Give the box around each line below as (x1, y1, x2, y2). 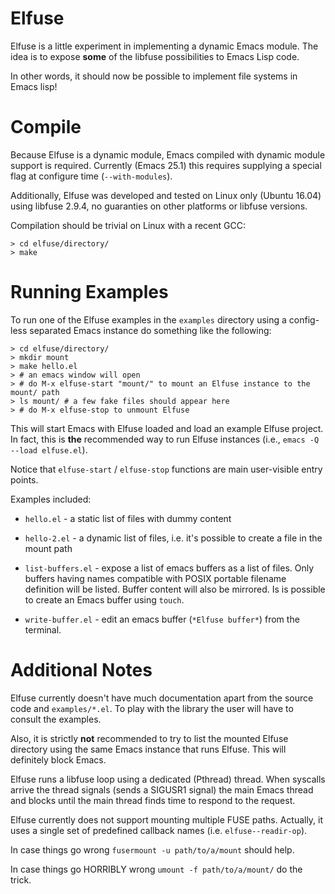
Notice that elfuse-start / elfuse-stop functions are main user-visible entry (10, 463, 323, 475)
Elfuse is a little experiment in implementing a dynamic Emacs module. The (10, 40, 319, 52)
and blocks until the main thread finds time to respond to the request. (10, 794, 296, 806)
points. (10, 473, 39, 486)
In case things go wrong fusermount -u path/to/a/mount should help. (10, 843, 295, 856)
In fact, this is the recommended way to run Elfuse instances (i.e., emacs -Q (10, 433, 320, 445)
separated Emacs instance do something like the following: (29, 324, 272, 336)
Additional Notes (10, 659, 153, 681)
